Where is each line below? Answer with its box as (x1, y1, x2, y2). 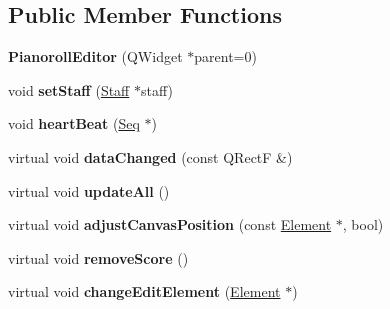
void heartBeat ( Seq (8, 113, 140, 134)
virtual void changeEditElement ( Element (8, 281, 281, 302)
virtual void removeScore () (8, 247, 189, 268)
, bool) (342, 214, 384, 235)
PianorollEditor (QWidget (8, 46, 183, 67)
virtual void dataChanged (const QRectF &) (8, 146, 293, 167)
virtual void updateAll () (8, 180, 170, 201)
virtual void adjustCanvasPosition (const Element (8, 214, 332, 235)
